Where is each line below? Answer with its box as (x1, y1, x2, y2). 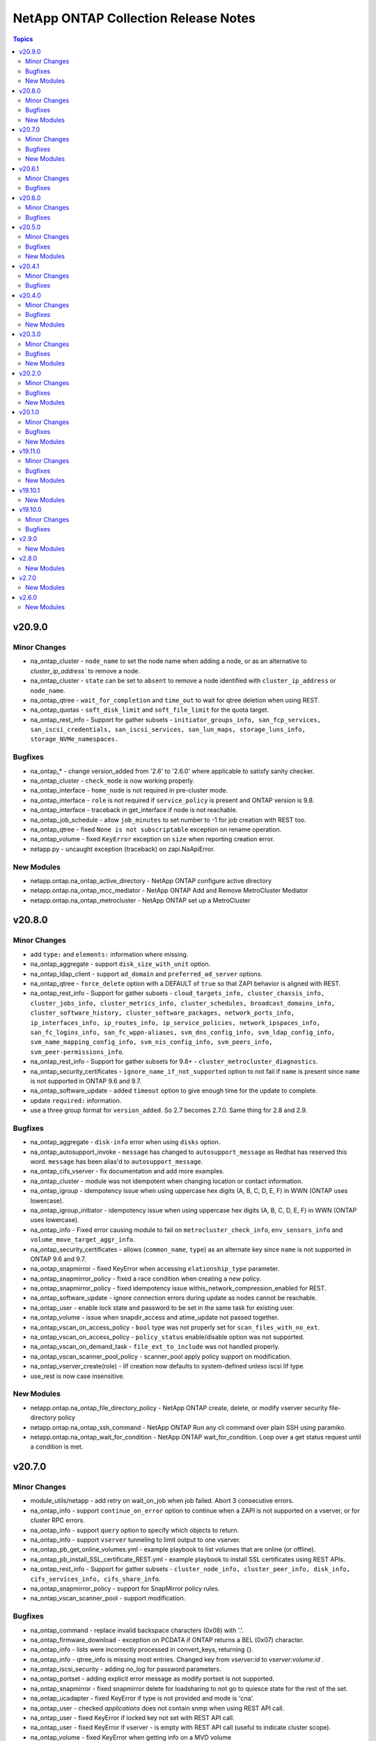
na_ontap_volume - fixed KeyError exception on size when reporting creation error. (30, 835, 275, 843)
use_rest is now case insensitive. (30, 1372, 125, 1380)
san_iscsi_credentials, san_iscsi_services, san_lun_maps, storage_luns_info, (30, 726, 306, 734)
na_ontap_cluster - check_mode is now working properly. (30, 776, 195, 785)
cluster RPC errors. (30, 1516, 85, 1524)
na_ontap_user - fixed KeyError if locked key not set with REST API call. (30, 1714, 235, 1722)
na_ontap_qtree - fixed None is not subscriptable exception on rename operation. (30, 825, 282, 834)
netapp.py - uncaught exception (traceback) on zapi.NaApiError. (30, 845, 215, 853)
